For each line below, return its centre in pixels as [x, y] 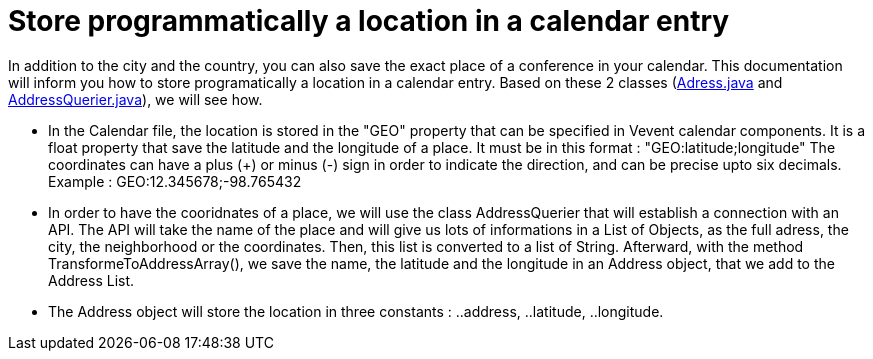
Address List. [91, 280]
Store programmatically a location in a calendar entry [369, 21]
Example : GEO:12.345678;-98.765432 [175, 181]
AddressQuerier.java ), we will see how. [135, 99]
